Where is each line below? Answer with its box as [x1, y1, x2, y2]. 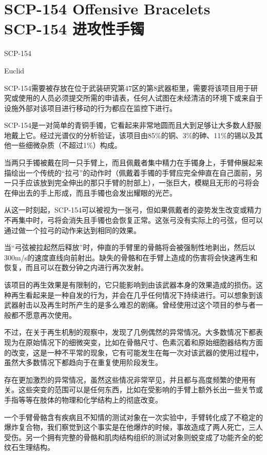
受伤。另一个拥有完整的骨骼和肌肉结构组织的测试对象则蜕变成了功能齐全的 [4, 431, 256, 442]
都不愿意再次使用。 [11, 309, 76, 320]
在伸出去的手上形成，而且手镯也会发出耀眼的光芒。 [4, 187, 177, 198]
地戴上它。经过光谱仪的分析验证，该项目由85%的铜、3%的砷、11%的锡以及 [4, 129, 256, 140]
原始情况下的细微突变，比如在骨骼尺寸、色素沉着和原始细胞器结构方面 [25, 336, 263, 347]
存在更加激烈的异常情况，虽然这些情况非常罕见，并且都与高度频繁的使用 [4, 374, 249, 385]
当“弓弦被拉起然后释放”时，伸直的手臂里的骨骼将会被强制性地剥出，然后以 [4, 242, 256, 253]
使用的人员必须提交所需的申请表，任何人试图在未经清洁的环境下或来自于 [18, 92, 263, 103]
